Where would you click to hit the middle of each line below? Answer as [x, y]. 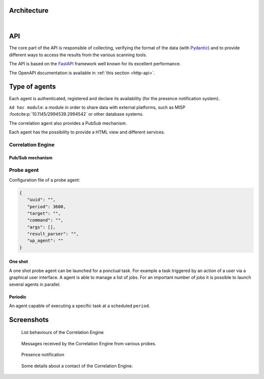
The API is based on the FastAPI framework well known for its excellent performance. [95, 64]
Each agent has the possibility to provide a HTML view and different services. [87, 132]
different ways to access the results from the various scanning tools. [78, 55]
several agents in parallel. [35, 284]
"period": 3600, [46, 207]
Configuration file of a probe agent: [44, 180]
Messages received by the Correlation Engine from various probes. [89, 343]
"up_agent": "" [45, 241]
